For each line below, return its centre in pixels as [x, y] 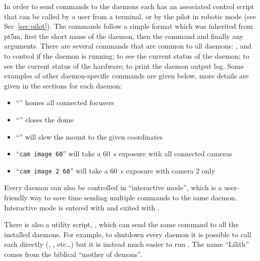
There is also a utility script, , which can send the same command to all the [121, 224]
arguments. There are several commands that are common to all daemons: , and [128, 46]
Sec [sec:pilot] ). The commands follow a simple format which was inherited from [128, 26]
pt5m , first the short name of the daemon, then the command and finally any [124, 36]
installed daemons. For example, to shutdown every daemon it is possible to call [128, 234]
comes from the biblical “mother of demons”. [73, 254]
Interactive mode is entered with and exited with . [82, 207]
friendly [16, 198]
